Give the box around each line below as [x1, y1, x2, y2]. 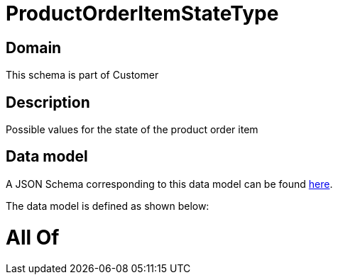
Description [6, 93, 90, 111]
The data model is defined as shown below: [6, 199, 209, 212]
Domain [6, 38, 62, 57]
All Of [6, 225, 60, 250]
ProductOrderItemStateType [6, 1, 279, 26]
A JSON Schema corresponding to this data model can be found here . [6, 177, 333, 190]
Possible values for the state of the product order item [6, 123, 258, 136]
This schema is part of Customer [6, 69, 159, 82]
